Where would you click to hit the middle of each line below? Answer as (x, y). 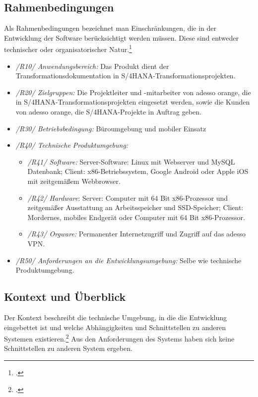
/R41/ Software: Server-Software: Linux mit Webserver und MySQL (131, 161)
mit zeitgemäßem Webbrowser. (74, 181)
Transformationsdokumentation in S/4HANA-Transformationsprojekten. (126, 76)
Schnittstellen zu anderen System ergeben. (68, 348)
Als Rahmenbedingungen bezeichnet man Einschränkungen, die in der (110, 28)
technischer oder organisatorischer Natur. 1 (68, 49)
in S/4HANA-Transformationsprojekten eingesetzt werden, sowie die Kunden (133, 102)
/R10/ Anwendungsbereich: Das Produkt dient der (92, 66)
